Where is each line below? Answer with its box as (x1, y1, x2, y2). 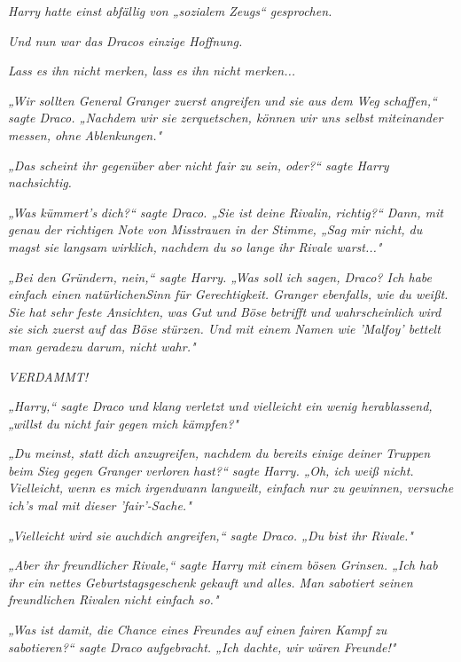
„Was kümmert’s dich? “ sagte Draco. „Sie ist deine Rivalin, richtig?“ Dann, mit (8, 202, 443, 221)
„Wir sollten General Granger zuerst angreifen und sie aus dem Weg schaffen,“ (8, 91, 437, 109)
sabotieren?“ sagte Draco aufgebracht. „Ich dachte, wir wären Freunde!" (8, 637, 396, 656)
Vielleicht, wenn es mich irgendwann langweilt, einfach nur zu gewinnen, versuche (8, 478, 454, 497)
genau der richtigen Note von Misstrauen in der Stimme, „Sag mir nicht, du (8, 220, 423, 239)
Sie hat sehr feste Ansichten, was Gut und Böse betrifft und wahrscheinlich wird (8, 302, 441, 320)
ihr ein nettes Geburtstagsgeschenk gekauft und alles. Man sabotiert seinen (8, 572, 413, 591)
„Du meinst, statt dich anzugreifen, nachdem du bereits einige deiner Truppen (8, 444, 431, 462)
